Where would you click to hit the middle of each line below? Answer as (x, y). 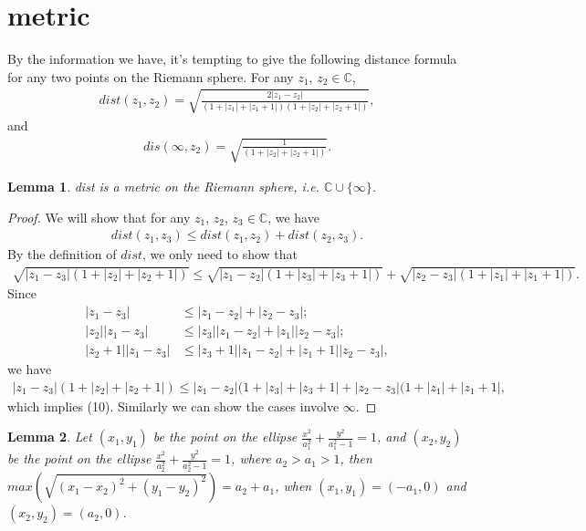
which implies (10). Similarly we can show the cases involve (173, 406)
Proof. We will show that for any (99, 217)
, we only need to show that (220, 254)
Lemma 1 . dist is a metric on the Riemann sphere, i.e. (163, 187)
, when (293, 486)
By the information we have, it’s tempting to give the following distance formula (232, 59)
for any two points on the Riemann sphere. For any (151, 76)
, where (251, 458)
